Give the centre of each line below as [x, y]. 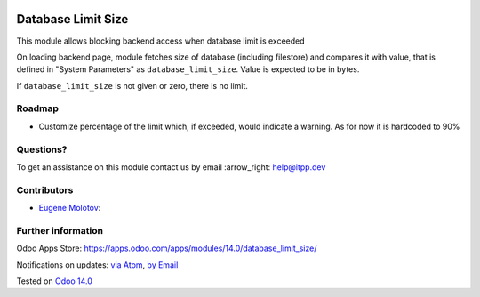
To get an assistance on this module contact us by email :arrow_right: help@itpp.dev [171, 167]
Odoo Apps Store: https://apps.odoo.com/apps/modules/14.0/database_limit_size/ [167, 248]
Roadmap [38, 108]
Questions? [42, 149]
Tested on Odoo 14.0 [54, 281]
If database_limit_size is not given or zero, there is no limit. [132, 85]
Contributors [45, 189]
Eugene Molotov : [70, 208]
